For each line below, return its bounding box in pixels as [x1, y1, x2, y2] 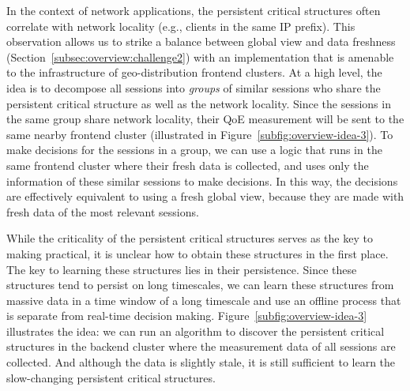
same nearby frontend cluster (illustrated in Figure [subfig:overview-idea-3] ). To [6, 126, 393, 142]
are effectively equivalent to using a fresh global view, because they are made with [6, 188, 404, 205]
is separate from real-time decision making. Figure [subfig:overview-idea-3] [6, 307, 367, 324]
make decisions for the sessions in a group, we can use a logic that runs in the [6, 141, 382, 158]
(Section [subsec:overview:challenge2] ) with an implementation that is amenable [6, 48, 394, 65]
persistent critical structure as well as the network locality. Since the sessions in [6, 95, 391, 111]
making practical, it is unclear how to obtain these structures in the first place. [6, 245, 389, 261]
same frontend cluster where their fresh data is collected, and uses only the [6, 156, 369, 173]
